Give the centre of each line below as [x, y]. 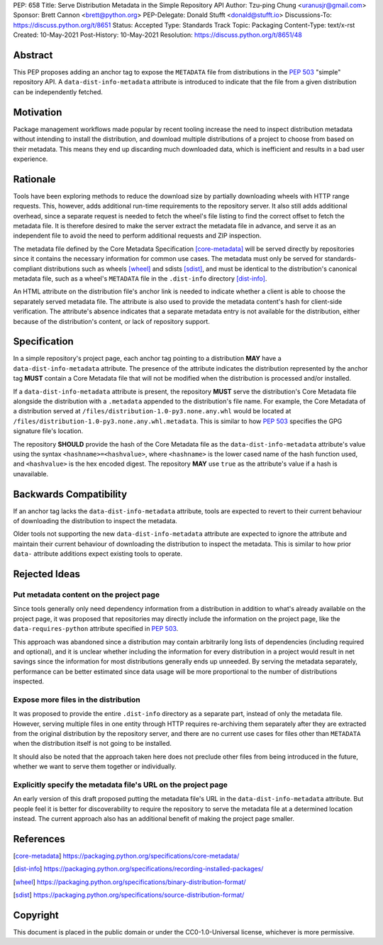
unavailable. [31, 474]
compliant [28, 269]
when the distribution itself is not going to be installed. [92, 744]
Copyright [36, 915]
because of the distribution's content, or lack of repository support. [112, 321]
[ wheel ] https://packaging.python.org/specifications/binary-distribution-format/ [129, 882]
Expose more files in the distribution [77, 700]
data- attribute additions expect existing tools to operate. [98, 554]
